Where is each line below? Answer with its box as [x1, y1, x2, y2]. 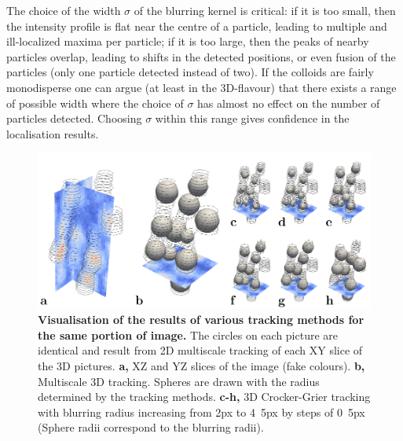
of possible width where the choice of [6, 94, 184, 111]
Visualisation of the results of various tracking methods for [38, 311, 365, 328]
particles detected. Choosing [6, 110, 142, 127]
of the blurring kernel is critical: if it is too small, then [134, 2, 396, 18]
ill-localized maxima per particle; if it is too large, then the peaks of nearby [6, 33, 369, 50]
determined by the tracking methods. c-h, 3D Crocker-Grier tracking [38, 388, 371, 405]
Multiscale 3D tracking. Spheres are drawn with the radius [38, 373, 320, 389]
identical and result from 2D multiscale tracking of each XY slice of [38, 342, 363, 358]
